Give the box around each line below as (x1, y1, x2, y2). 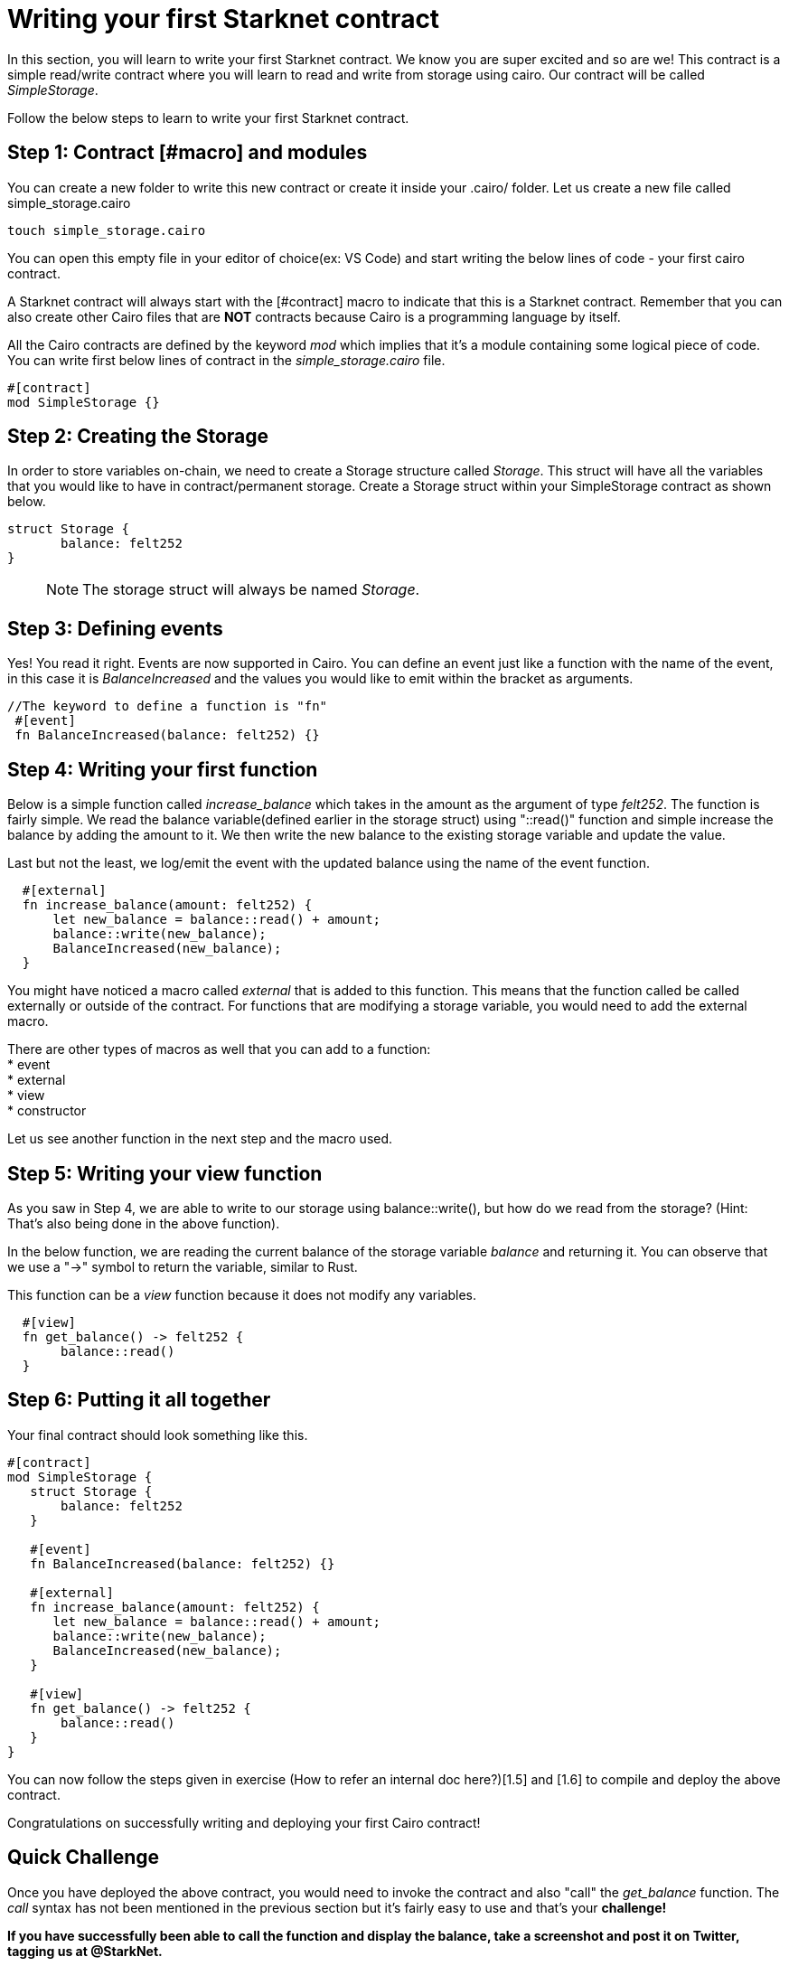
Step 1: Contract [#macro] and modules (7, 141, 368, 165)
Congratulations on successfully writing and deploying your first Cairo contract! (7, 1814, 481, 1830)
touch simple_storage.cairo (7, 222, 206, 238)
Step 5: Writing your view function (7, 1162, 323, 1185)
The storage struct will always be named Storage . (82, 580, 420, 599)
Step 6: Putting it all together (7, 1388, 271, 1412)
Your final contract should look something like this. (7, 1426, 308, 1443)
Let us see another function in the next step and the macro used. (7, 1131, 393, 1147)
